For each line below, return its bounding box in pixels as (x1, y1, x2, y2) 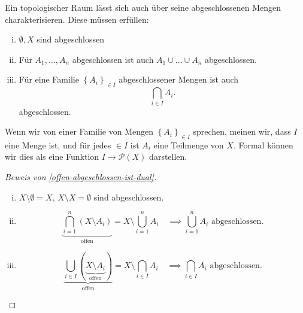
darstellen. (149, 150, 187, 163)
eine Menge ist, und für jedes (5, 138, 111, 151)
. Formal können (233, 138, 293, 151)
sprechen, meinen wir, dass (193, 125, 291, 138)
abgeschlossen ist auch (72, 53, 154, 65)
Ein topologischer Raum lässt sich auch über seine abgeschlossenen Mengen (5, 1, 281, 13)
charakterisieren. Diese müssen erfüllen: (5, 13, 149, 25)
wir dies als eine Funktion (5, 150, 99, 163)
